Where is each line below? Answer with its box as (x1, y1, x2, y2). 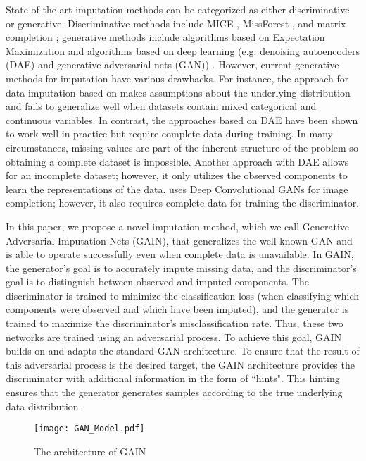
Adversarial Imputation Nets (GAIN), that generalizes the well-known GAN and (6, 233, 353, 247)
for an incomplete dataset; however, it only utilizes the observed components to (6, 168, 348, 183)
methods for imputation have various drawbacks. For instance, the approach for (6, 70, 349, 85)
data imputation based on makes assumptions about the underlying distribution (6, 85, 351, 99)
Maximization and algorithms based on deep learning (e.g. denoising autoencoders (6, 43, 360, 58)
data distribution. (6, 398, 82, 413)
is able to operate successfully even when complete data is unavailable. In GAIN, (6, 247, 354, 262)
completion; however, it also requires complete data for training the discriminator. (6, 195, 360, 210)
